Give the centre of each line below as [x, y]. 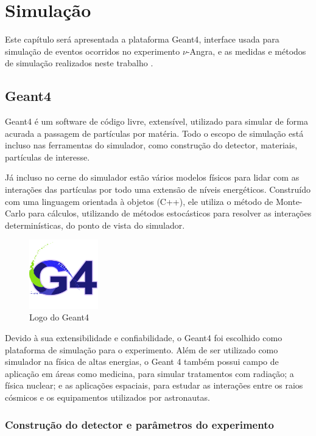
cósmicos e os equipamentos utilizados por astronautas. [107, 397]
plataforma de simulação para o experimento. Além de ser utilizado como [142, 349]
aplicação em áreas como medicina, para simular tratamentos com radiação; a [149, 373]
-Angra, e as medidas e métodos [246, 51]
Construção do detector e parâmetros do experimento [139, 424]
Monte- [289, 201]
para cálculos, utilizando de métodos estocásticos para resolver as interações [170, 213]
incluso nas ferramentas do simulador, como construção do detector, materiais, [151, 145]
